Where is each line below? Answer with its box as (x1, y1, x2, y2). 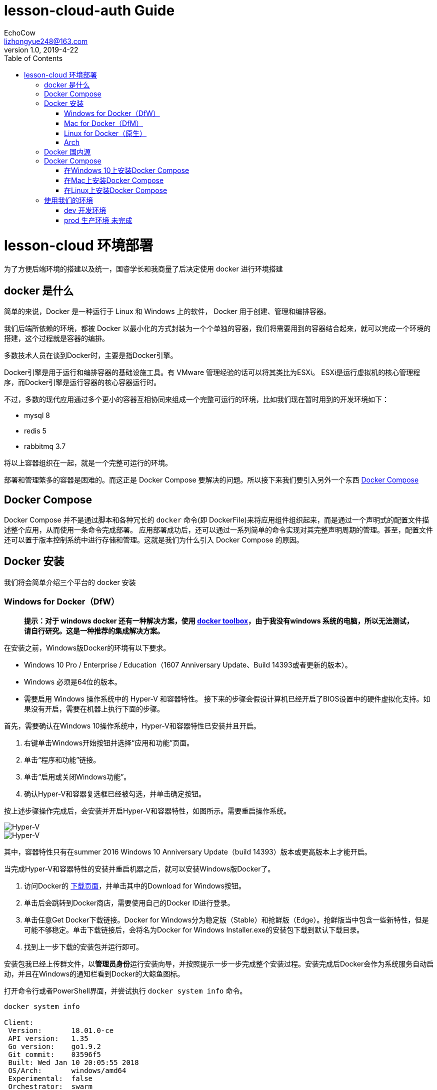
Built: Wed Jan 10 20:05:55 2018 (8, 1058, 139, 1066)
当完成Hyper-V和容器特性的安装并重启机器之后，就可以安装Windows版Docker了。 (4, 864, 275, 873)
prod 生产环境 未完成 (64, 215, 132, 224)
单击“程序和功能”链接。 (24, 755, 100, 764)
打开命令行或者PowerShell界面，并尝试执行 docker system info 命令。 (4, 986, 247, 995)
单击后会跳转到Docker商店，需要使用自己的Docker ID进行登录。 (24, 898, 234, 907)
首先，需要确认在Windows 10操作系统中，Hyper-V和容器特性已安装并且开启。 (4, 721, 260, 730)
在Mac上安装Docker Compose (64, 175, 164, 184)
